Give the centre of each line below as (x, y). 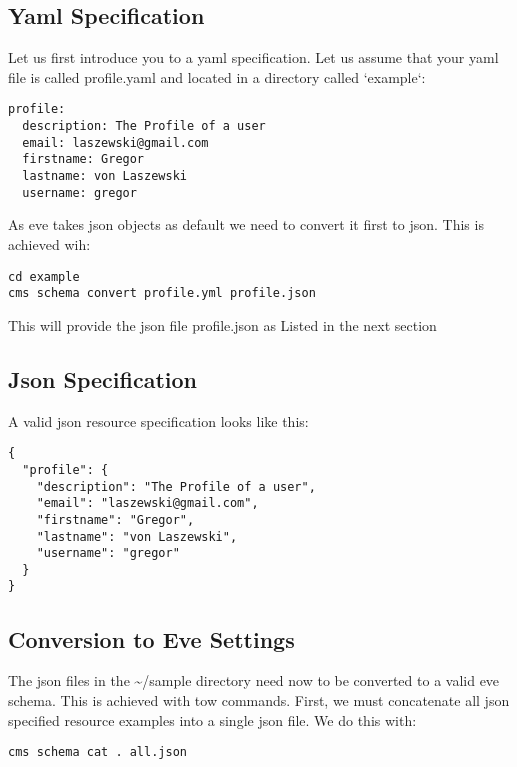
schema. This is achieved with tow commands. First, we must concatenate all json (259, 699)
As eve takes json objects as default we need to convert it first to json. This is (246, 224)
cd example (44, 276)
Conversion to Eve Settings (151, 638)
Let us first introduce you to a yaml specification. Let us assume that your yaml (253, 57)
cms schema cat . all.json (97, 752)
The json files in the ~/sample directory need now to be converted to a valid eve (254, 680)
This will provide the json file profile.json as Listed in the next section (222, 324)
